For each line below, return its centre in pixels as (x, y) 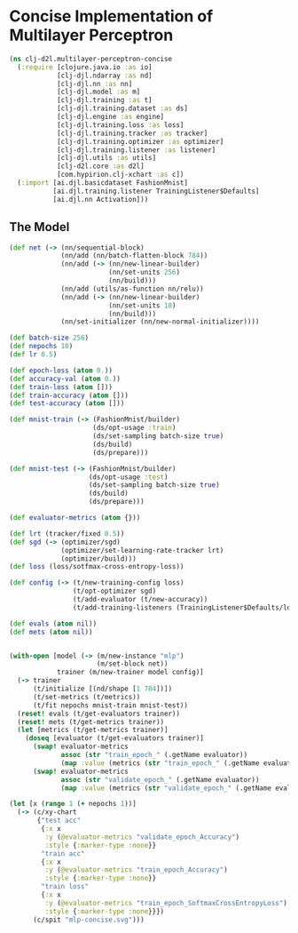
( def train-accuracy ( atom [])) (69, 395)
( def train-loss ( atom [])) (61, 387)
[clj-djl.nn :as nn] (94, 84)
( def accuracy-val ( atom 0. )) (65, 379)
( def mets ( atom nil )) (51, 632)
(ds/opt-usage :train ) (134, 428)
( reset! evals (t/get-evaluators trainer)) (98, 714)
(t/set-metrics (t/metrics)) (86, 697)
